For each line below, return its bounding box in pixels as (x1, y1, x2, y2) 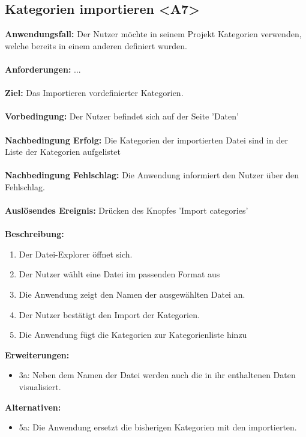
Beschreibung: (5, 228, 64, 240)
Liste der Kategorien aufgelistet (5, 145, 121, 158)
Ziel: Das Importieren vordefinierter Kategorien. (5, 86, 184, 99)
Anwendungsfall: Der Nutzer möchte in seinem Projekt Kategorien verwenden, (5, 28, 302, 40)
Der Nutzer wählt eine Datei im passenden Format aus (19, 268, 220, 280)
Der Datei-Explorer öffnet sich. (19, 247, 133, 260)
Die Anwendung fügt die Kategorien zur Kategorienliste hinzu (19, 328, 247, 341)
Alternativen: (5, 400, 61, 413)
